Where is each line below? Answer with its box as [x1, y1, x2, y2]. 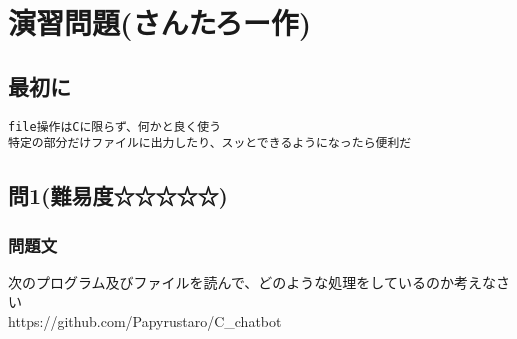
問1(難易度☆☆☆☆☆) [8, 180, 228, 211]
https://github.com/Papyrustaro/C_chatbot [8, 311, 282, 332]
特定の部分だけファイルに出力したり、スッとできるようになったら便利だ [8, 136, 412, 151]
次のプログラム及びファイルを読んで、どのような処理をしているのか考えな [8, 271, 496, 292]
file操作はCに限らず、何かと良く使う [8, 119, 222, 134]
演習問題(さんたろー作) [8, 2, 312, 43]
